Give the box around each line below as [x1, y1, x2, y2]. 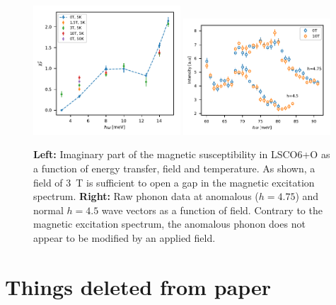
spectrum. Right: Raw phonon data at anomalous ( [33, 189, 259, 204]
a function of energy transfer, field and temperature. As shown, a [33, 161, 315, 176]
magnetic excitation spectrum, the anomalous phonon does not [33, 216, 306, 231]
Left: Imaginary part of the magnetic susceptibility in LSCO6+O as [33, 147, 330, 162]
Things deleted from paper [5, 272, 271, 301]
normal [33, 202, 64, 217]
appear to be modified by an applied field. [33, 231, 216, 245]
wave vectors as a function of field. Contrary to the [101, 202, 323, 217]
